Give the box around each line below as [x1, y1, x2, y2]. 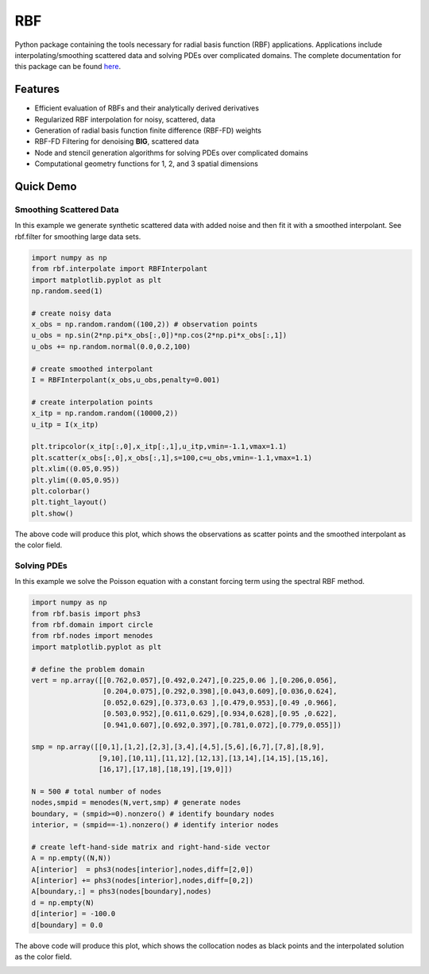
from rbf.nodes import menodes [31, 632, 154, 640]
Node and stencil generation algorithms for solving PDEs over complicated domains [34, 148, 309, 157]
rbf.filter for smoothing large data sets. [14, 231, 141, 242]
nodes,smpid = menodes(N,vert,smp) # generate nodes [31, 798, 242, 807]
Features [14, 83, 60, 96]
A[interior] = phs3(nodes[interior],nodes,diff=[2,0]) [31, 864, 254, 874]
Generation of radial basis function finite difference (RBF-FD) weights [34, 126, 262, 135]
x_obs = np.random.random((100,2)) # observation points [31, 320, 258, 329]
